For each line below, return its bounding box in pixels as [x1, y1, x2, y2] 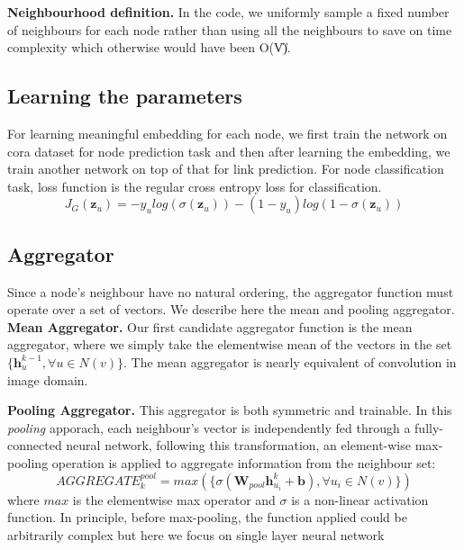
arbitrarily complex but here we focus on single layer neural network [7, 525, 385, 544]
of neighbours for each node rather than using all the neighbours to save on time [7, 20, 452, 39]
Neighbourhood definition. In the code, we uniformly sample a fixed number [7, 3, 450, 21]
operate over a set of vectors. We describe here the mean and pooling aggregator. [7, 300, 455, 319]
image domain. [7, 370, 88, 389]
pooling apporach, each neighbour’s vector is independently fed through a [7, 418, 411, 437]
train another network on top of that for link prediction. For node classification [7, 159, 444, 178]
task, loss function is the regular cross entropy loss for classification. [7, 176, 382, 195]
